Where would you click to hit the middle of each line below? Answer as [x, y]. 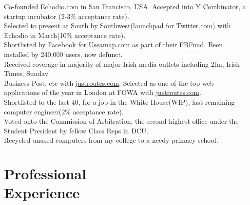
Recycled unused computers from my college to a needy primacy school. [111, 140]
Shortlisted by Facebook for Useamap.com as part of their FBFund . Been [114, 45]
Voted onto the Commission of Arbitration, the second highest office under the [121, 121]
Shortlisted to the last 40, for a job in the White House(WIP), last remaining [119, 102]
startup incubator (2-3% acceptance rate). [67, 16]
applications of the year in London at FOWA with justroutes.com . [103, 92]
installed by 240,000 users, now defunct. [63, 54]
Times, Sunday [26, 73]
